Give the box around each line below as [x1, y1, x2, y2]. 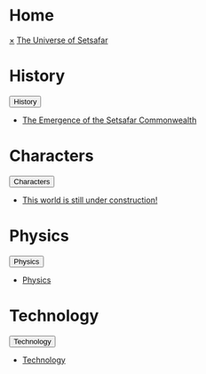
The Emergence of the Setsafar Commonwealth [21, 115, 197, 125]
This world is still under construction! [21, 195, 158, 205]
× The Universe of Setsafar [9, 35, 108, 45]
